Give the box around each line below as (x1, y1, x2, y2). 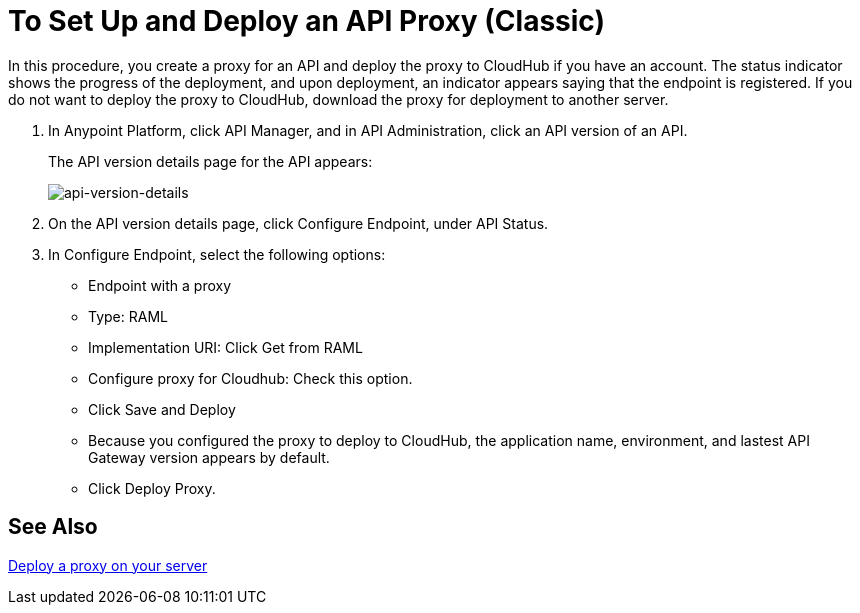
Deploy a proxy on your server (8, 556, 208, 574)
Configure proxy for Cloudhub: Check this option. (88, 369, 413, 387)
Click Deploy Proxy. (88, 479, 216, 497)
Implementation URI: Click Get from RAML (88, 338, 363, 356)
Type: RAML (88, 307, 168, 325)
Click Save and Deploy (88, 400, 236, 418)
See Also (8, 514, 98, 540)
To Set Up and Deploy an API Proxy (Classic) (8, 4, 606, 38)
